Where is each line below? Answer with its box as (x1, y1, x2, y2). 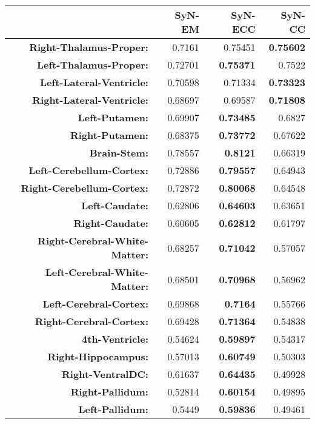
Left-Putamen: (78, 110, 148, 124)
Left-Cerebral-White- (45, 265, 148, 279)
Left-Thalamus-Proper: (36, 58, 148, 72)
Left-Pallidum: (78, 402, 148, 416)
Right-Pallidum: (70, 385, 148, 399)
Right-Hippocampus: (47, 349, 148, 363)
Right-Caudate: (73, 216, 148, 230)
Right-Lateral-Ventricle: (32, 93, 148, 107)
